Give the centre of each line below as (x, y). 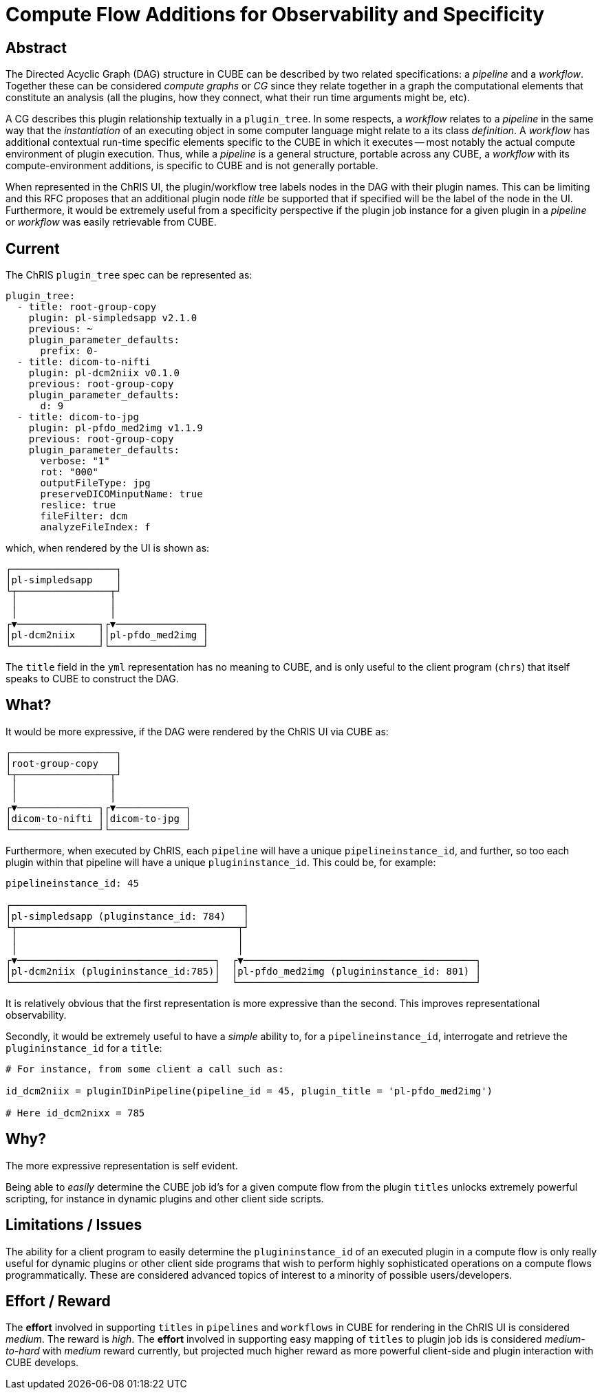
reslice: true (78, 505)
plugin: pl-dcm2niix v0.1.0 (104, 373)
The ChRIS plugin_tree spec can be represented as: (129, 275)
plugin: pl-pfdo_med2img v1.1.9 (116, 428)
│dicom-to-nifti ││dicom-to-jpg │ (98, 818)
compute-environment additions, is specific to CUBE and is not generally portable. (192, 166)
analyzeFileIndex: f (95, 527)
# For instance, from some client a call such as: (145, 1069)
